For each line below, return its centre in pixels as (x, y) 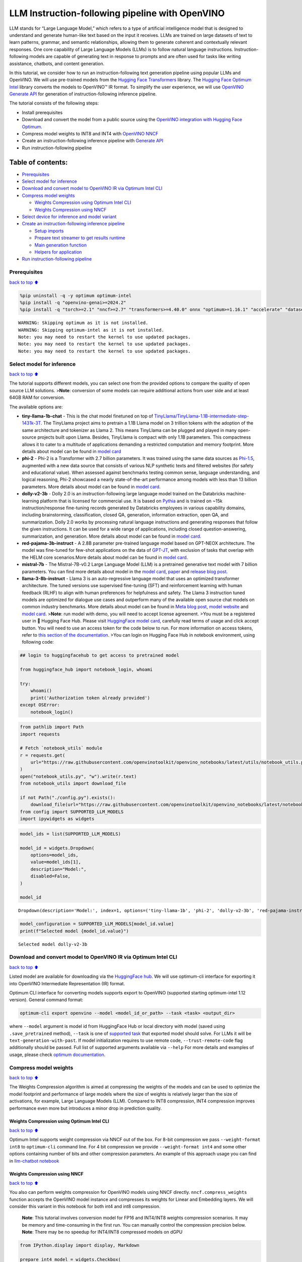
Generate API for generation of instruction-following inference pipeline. (83, 94)
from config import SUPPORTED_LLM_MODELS (72, 812)
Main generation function (61, 245)
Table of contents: (39, 162)
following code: (38, 642)
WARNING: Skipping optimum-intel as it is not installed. (91, 330)
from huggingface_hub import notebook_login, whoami (86, 670)
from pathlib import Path (52, 727)
